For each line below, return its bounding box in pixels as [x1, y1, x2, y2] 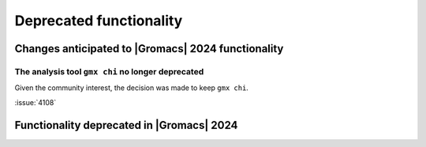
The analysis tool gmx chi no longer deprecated [14, 66, 204, 77]
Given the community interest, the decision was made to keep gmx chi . [14, 83, 248, 92]
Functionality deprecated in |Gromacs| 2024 [14, 119, 238, 132]
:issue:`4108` [14, 97, 57, 107]
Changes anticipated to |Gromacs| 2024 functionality [14, 42, 284, 55]
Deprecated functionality [14, 12, 183, 29]
